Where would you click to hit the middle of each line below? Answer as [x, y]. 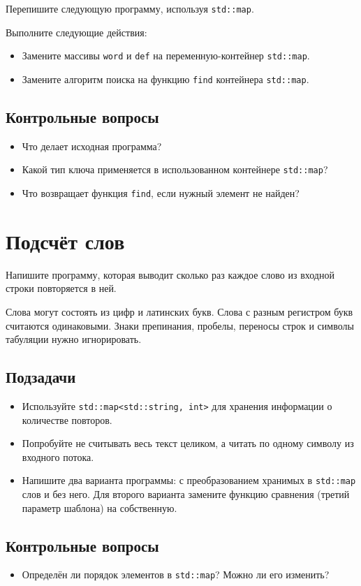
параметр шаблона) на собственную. [100, 507]
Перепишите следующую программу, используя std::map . [130, 8]
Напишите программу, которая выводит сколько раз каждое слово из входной [170, 274]
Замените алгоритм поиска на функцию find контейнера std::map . [165, 79]
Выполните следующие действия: [76, 32]
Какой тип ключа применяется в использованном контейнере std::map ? [175, 169]
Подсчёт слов [65, 241]
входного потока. [58, 456]
